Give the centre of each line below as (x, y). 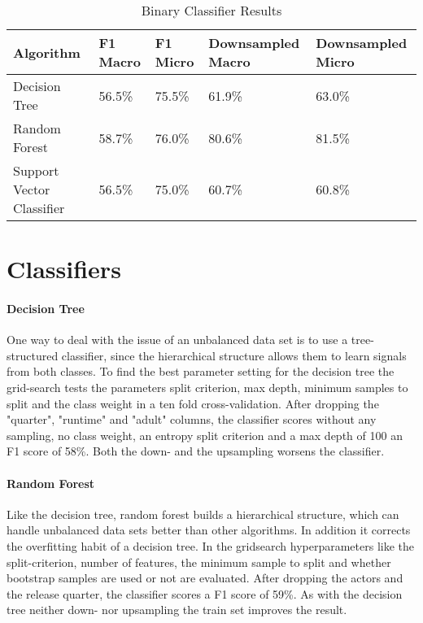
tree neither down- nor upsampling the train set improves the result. (177, 610)
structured (33, 355)
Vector (32, 189)
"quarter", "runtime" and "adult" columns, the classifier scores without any (192, 419)
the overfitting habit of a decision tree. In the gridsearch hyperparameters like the (211, 545)
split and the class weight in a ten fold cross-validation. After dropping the (193, 403)
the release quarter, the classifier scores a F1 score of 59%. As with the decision (205, 593)
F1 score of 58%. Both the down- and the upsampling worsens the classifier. (196, 451)
